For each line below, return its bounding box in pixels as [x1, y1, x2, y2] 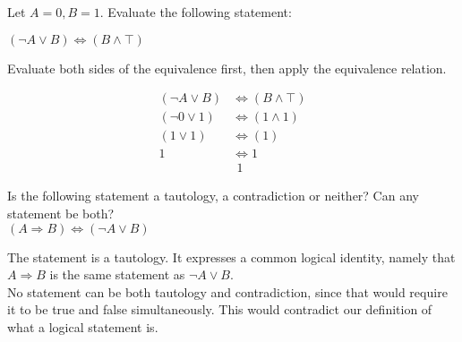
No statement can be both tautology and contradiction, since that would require [7, 282, 448, 301]
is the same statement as [49, 265, 185, 284]
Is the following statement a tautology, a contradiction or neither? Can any [7, 186, 419, 205]
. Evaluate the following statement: [99, 3, 292, 21]
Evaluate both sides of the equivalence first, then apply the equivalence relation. [7, 58, 447, 77]
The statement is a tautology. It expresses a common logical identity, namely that [7, 247, 456, 266]
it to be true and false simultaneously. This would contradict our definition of [7, 300, 432, 319]
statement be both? [7, 203, 115, 222]
